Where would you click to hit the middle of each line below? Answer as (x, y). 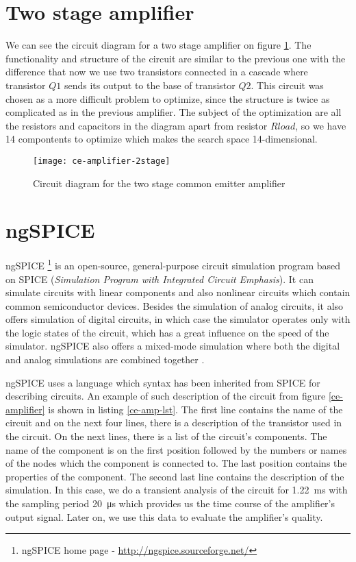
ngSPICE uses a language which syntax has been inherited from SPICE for (163, 382)
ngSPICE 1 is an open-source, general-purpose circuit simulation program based (173, 264)
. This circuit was (287, 85)
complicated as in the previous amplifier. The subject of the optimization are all (174, 112)
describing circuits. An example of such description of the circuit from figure (166, 396)
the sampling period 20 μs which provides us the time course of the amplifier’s (170, 503)
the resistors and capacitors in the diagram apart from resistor (137, 125)
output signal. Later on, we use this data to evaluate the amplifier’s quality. (164, 516)
